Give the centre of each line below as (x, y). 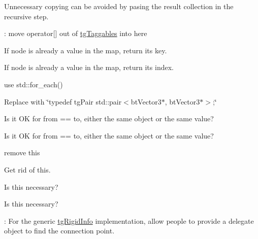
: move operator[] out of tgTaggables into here (76, 33)
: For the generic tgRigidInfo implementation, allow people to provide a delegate (129, 220)
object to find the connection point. (59, 231)
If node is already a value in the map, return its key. (86, 50)
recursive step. (26, 16)
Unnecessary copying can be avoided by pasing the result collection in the (119, 6)
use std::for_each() (34, 84)
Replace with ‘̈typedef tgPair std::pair (63, 101)
